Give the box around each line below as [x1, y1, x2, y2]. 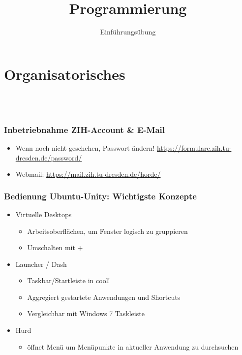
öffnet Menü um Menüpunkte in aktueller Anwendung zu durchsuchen [27, 341, 239, 352]
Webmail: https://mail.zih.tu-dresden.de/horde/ [15, 169, 161, 179]
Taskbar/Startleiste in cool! [27, 275, 110, 286]
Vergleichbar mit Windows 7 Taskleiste [27, 308, 145, 319]
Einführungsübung [100, 27, 156, 37]
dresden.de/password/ [15, 152, 82, 162]
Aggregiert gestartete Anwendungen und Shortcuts [27, 291, 181, 302]
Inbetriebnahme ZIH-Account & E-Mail [4, 123, 165, 135]
